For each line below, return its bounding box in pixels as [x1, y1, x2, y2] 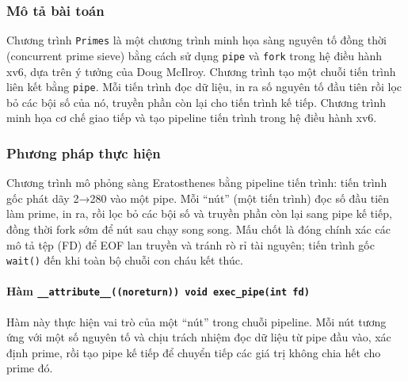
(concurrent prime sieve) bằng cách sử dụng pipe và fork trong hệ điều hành [6, 47, 383, 63]
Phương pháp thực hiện [6, 143, 161, 162]
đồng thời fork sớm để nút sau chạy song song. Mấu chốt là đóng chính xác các [6, 220, 391, 237]
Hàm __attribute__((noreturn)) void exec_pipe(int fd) [6, 283, 310, 299]
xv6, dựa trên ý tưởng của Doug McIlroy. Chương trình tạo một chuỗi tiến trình [6, 63, 396, 79]
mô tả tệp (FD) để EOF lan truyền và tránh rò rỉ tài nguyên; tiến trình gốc [6, 236, 375, 253]
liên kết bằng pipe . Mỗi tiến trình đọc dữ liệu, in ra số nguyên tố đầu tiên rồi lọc [6, 78, 402, 95]
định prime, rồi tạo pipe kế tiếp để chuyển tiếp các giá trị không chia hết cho [6, 344, 381, 360]
